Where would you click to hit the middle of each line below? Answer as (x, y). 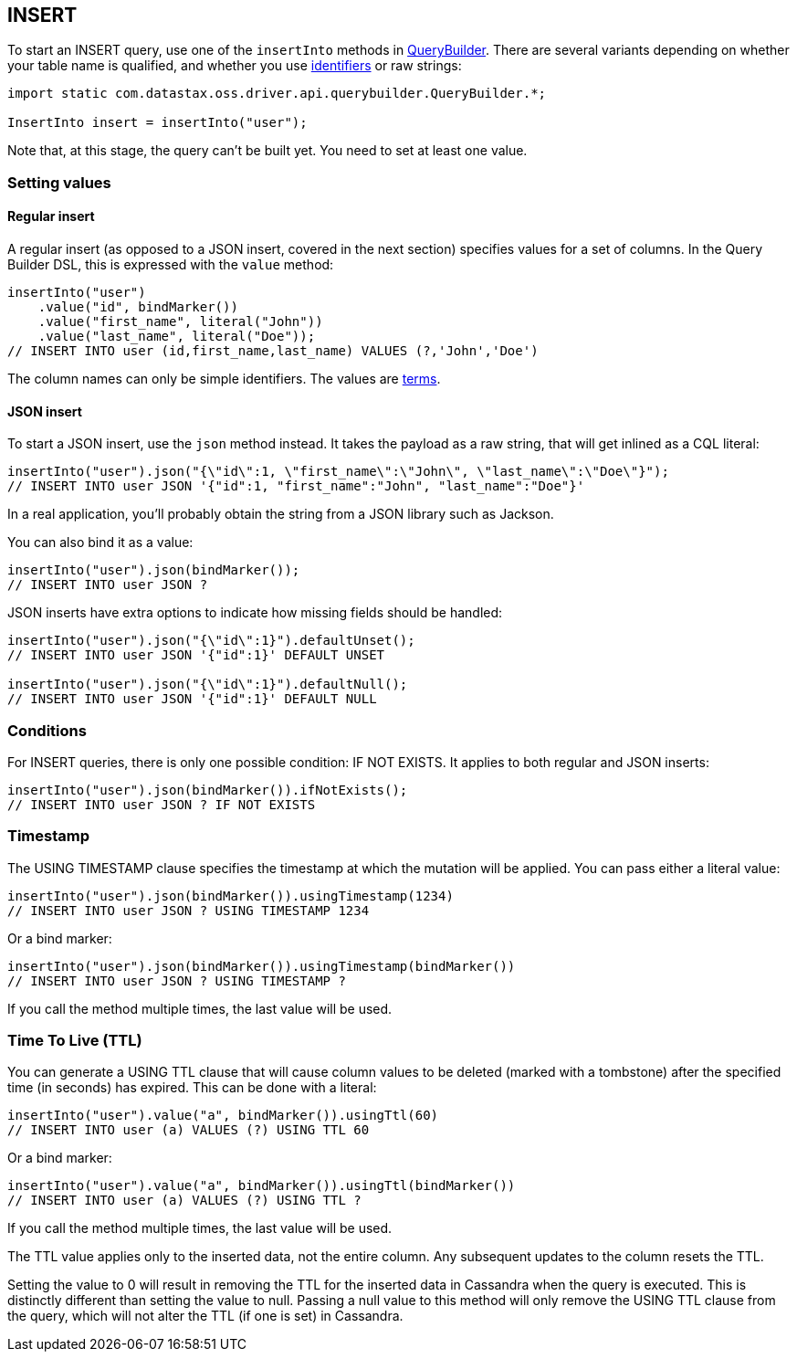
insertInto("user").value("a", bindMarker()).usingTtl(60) (223, 1116)
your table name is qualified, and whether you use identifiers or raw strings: (235, 66)
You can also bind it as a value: (100, 543)
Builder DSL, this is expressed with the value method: (171, 265)
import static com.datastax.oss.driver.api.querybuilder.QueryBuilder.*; (277, 94)
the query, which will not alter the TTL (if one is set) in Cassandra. (205, 1316)
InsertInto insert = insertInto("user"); (157, 123)
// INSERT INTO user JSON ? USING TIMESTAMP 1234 (189, 910)
